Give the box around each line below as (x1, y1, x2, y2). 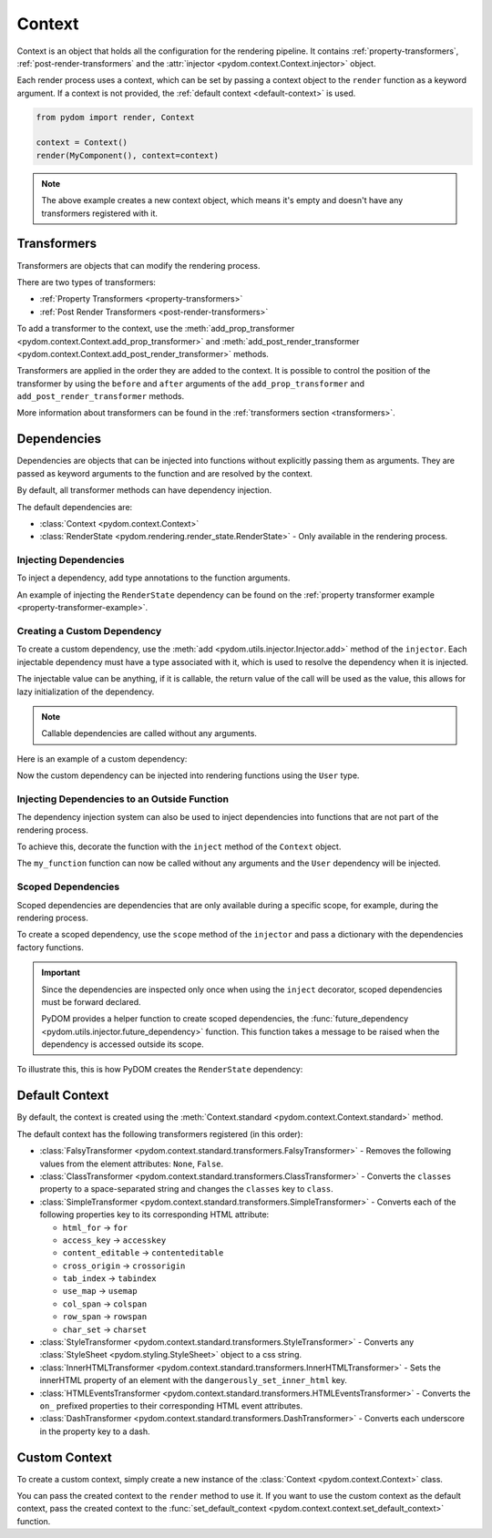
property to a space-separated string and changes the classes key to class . (39, 1184, 334, 1195)
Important (41, 967, 81, 979)
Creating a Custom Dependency (16, 625, 162, 637)
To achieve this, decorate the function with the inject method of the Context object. (16, 841, 342, 852)
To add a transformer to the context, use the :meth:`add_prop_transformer (16, 323, 295, 334)
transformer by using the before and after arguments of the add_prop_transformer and (16, 378, 364, 389)
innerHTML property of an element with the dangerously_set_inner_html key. (39, 1375, 348, 1386)
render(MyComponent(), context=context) (36, 150, 219, 160)
